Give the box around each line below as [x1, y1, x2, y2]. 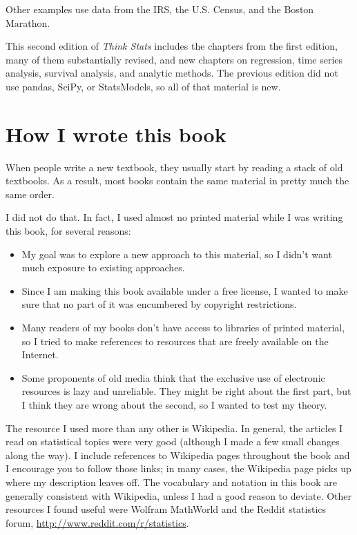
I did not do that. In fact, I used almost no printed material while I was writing [6, 210, 343, 224]
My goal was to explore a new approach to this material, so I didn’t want [21, 246, 332, 261]
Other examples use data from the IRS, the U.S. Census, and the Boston [6, 2, 314, 16]
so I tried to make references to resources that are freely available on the [21, 333, 329, 348]
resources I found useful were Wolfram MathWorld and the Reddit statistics [6, 502, 327, 516]
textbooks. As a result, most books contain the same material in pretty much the [6, 173, 349, 188]
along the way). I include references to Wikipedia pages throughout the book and [6, 447, 350, 462]
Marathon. [6, 15, 50, 30]
